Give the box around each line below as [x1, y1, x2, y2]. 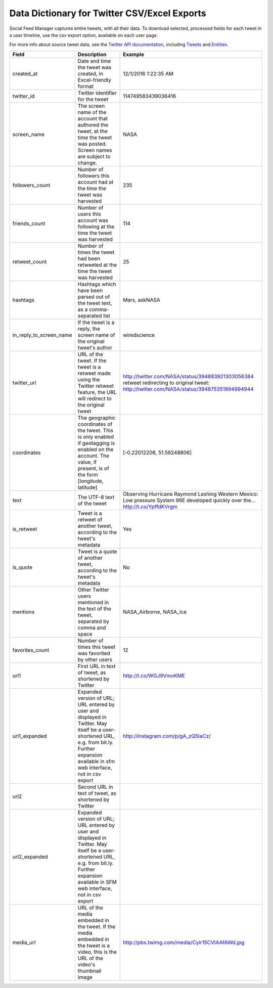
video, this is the [77, 948, 117, 955]
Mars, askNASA [123, 296, 160, 303]
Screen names [77, 147, 112, 154]
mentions [12, 608, 35, 615]
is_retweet [12, 525, 37, 532]
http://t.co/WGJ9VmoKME [123, 672, 186, 679]
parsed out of [77, 293, 110, 300]
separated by [77, 617, 110, 624]
